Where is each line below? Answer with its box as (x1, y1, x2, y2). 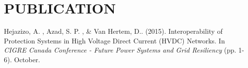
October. (14, 54, 40, 64)
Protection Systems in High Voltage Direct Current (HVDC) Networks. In (4, 35, 225, 45)
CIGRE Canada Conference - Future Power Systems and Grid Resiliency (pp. (4, 45, 236, 55)
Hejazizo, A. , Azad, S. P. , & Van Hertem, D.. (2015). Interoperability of (4, 26, 223, 36)
